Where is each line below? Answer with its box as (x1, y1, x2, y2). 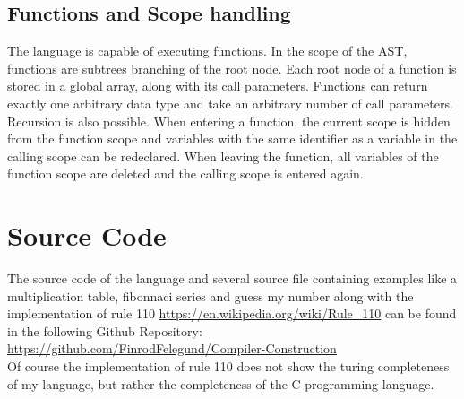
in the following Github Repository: (7, 321, 202, 340)
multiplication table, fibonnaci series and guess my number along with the (7, 286, 414, 305)
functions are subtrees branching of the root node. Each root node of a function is (7, 58, 457, 77)
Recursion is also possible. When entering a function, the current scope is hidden (7, 111, 451, 130)
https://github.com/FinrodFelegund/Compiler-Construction (7, 339, 337, 358)
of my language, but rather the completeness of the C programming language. (7, 374, 434, 393)
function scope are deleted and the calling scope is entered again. (7, 164, 364, 183)
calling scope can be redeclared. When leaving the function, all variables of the (7, 146, 439, 165)
